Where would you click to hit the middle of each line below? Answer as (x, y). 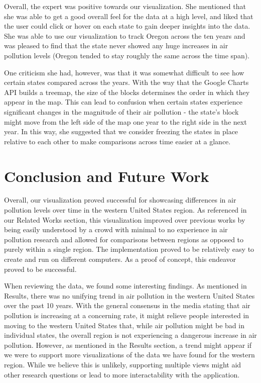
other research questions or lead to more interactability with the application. (122, 374)
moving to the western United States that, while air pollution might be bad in (124, 325)
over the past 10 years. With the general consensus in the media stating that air (127, 305)
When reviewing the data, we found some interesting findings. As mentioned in (125, 286)
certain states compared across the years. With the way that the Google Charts (126, 82)
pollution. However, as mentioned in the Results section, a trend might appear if (128, 345)
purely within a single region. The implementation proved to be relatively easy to (129, 249)
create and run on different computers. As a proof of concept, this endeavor (120, 259)
